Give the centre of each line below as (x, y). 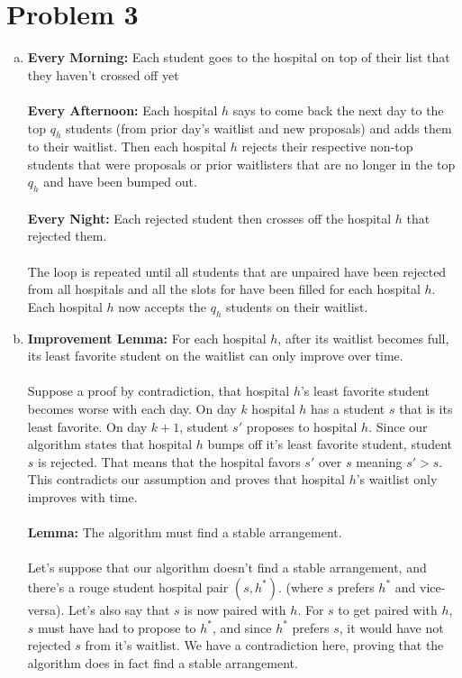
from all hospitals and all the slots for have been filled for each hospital (224, 289)
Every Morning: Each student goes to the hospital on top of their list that (239, 57)
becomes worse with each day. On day (132, 409)
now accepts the (162, 306)
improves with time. (82, 496)
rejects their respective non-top (327, 147)
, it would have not (391, 627)
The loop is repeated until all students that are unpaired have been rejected (237, 271)
